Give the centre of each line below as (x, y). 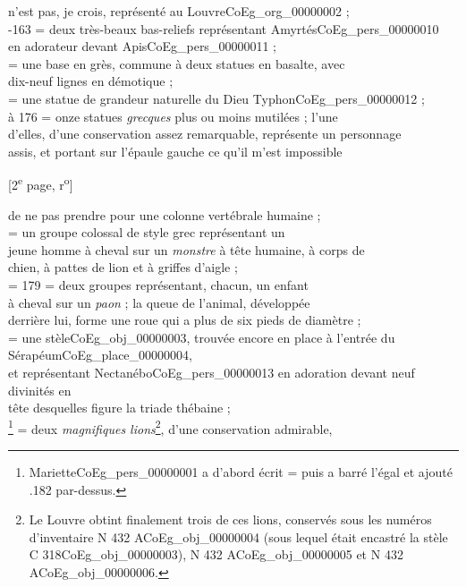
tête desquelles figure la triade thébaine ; (119, 408)
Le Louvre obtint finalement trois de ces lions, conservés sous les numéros (230, 519)
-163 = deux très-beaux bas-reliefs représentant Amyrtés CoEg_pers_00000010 (224, 28)
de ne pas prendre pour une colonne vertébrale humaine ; (165, 214)
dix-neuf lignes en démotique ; (91, 81)
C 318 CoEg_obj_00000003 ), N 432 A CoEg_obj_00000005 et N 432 (216, 554)
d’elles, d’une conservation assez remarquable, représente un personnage (205, 134)
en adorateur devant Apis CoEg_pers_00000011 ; (142, 46)
